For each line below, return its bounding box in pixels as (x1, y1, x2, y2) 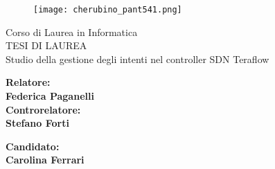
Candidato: (6, 139, 60, 153)
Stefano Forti (6, 116, 69, 130)
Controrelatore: (6, 102, 81, 116)
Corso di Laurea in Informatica (6, 24, 138, 39)
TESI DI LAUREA (6, 38, 87, 53)
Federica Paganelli (6, 89, 94, 103)
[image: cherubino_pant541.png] (33, 5, 182, 15)
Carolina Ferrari (6, 152, 85, 167)
